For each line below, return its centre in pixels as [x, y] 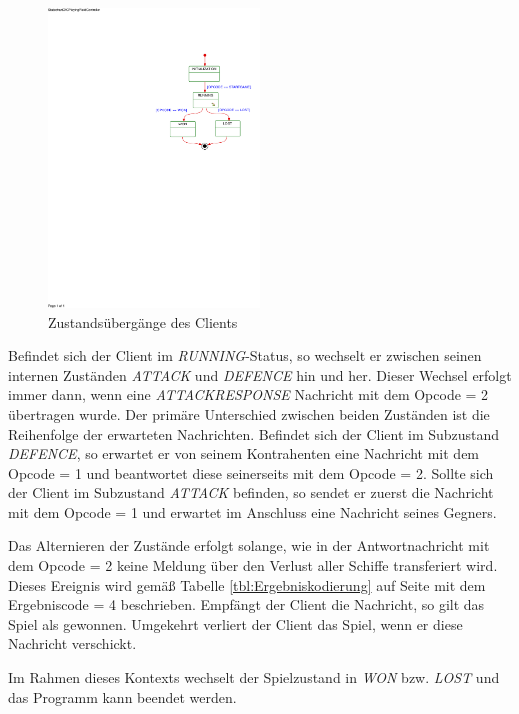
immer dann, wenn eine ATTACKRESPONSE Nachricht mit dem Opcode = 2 [248, 394]
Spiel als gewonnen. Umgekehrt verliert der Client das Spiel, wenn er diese [235, 623]
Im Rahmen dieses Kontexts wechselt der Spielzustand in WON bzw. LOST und [254, 677]
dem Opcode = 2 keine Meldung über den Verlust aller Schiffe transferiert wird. [253, 565]
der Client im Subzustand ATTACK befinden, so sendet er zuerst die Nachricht [251, 492]
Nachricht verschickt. [72, 643]
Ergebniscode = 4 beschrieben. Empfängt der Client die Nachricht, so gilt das [246, 604]
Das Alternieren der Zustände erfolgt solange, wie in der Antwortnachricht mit [249, 545]
